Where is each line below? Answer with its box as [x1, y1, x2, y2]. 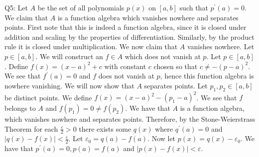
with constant [104, 61, 146, 71]
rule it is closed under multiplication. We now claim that [4, 41, 178, 52]
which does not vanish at [125, 51, 201, 61]
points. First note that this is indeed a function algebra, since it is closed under [4, 22, 247, 32]
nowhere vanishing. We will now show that [4, 80, 134, 90]
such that [179, 2, 208, 12]
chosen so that [153, 61, 198, 71]
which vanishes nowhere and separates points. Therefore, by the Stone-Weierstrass [4, 114, 256, 124]
